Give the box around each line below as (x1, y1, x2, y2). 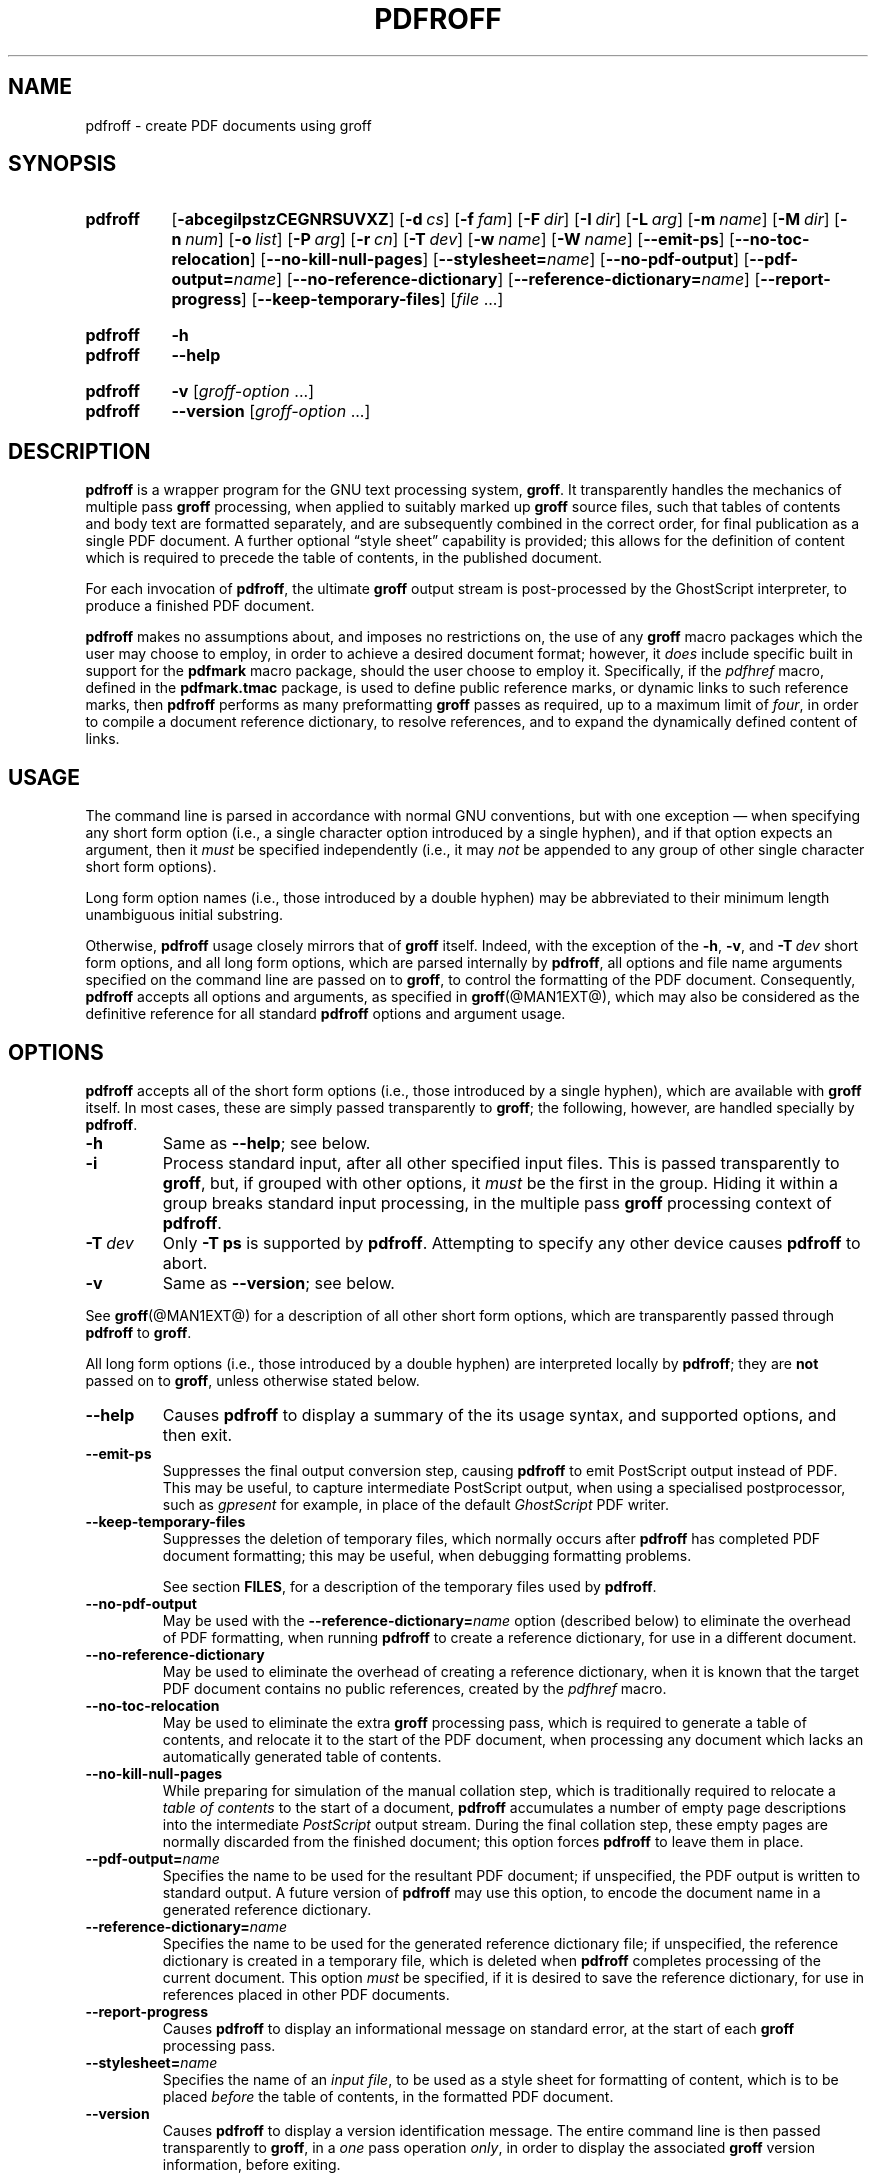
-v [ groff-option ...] (171, 381, 314, 402)
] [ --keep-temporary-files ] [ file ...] (241, 289, 504, 310)
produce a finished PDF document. (85, 597, 315, 615)
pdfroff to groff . (85, 1323, 192, 1341)
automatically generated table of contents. (162, 1747, 442, 1765)
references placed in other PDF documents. (162, 1985, 450, 2003)
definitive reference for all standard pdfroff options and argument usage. (85, 1005, 566, 1023)
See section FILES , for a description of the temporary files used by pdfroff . (162, 1577, 657, 1595)
